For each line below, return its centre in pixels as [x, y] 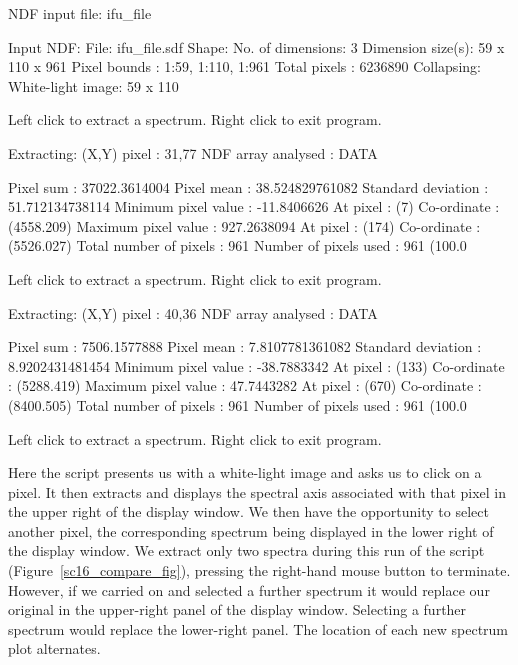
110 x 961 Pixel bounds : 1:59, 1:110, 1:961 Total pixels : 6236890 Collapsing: [244, 66]
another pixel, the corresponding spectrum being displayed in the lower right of [251, 530]
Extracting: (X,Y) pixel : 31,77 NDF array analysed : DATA [193, 152]
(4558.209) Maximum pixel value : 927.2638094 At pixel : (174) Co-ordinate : [244, 225]
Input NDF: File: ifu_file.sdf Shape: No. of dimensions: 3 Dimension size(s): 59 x [256, 46]
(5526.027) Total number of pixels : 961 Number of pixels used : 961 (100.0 [237, 245]
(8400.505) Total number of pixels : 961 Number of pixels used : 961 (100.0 [237, 404]
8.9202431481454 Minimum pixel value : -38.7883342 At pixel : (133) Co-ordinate [256, 365]
